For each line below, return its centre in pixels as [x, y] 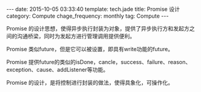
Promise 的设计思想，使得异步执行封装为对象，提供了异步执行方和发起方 [98, 28]
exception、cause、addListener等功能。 [58, 69]
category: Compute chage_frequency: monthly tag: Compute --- [88, 16]
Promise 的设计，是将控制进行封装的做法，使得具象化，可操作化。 [90, 83]
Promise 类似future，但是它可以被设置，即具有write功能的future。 [90, 49]
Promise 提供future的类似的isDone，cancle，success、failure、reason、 [99, 62]
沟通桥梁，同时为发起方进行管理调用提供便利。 [76, 36]
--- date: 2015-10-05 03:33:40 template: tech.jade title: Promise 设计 [93, 9]
